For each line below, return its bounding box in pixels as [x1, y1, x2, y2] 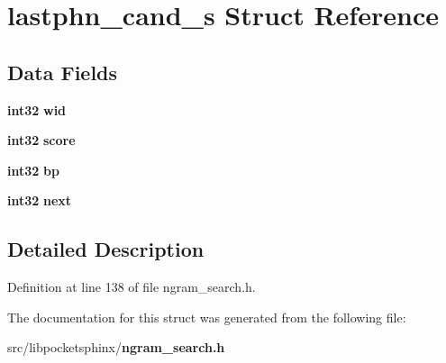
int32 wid [7, 100, 67, 119]
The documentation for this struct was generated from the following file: [7, 307, 406, 326]
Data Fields [7, 58, 118, 86]
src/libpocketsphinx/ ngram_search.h [7, 338, 225, 357]
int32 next [7, 191, 72, 210]
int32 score [7, 131, 76, 150]
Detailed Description [7, 235, 205, 263]
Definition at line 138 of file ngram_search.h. [7, 277, 256, 296]
